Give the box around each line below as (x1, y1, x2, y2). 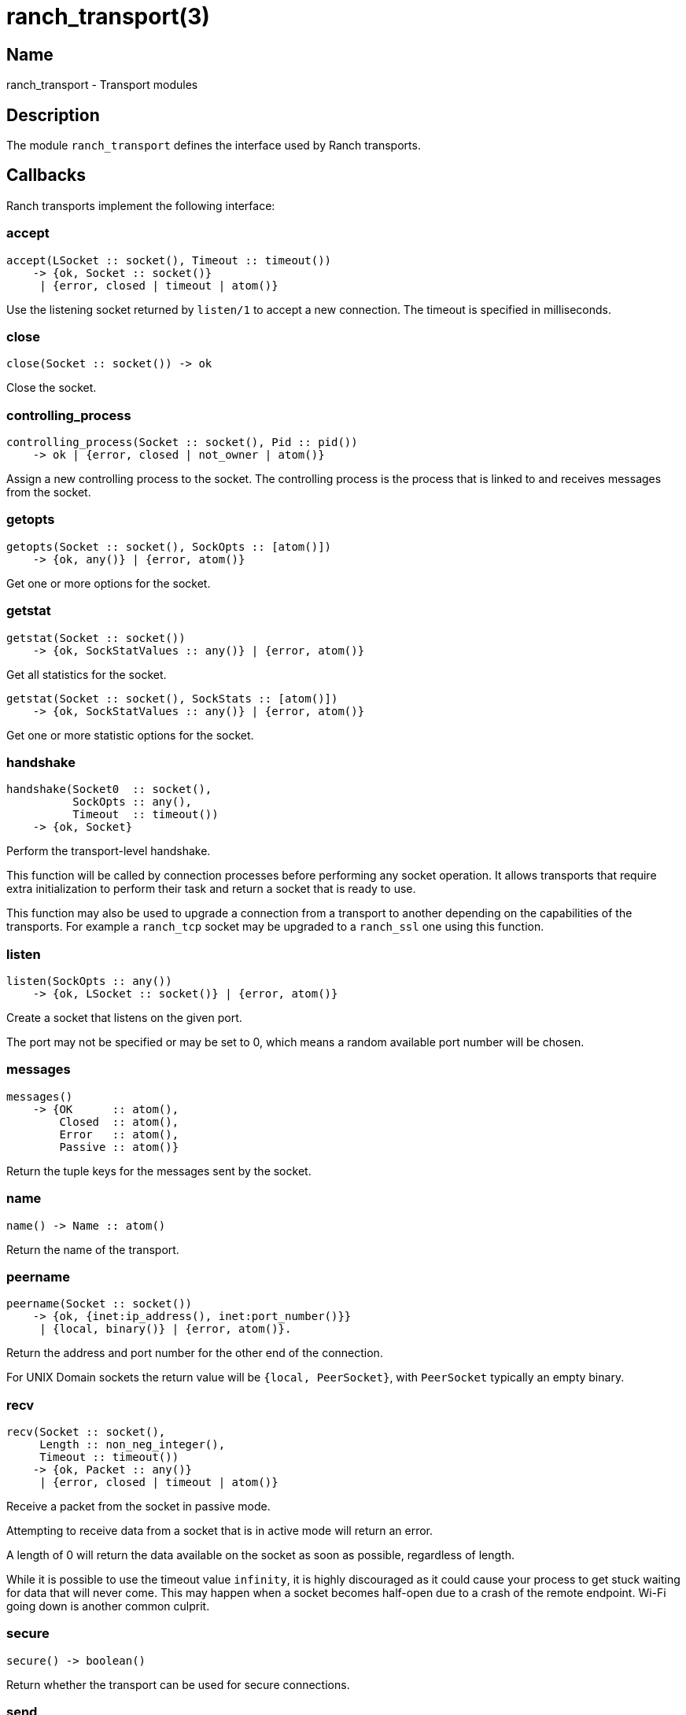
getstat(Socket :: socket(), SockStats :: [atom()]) (6, 692, 338, 705)
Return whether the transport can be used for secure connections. (6, 1677, 350, 1691)
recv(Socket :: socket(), (6, 1425, 166, 1439)
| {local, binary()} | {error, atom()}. (39, 1322, 292, 1336)
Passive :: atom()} (59, 1140, 179, 1153)
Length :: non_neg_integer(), (39, 1438, 226, 1451)
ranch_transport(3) (6, 3, 210, 30)
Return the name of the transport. (6, 1242, 179, 1256)
